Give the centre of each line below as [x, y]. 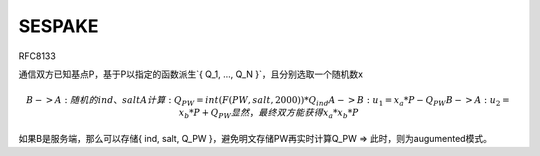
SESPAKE [58, 26]
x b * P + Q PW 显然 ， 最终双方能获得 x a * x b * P [268, 113]
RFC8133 [37, 56]
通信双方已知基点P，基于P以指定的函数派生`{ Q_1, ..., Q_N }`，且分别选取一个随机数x [191, 74]
